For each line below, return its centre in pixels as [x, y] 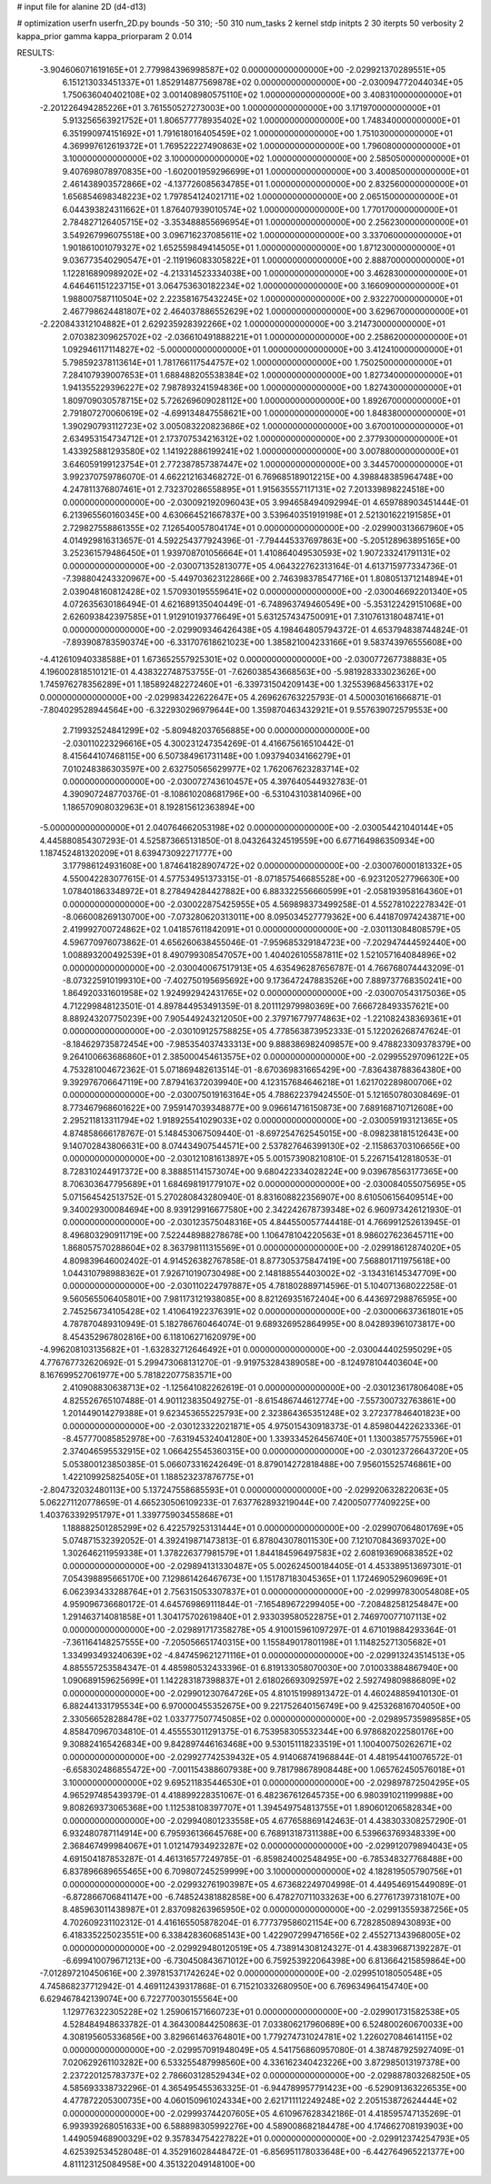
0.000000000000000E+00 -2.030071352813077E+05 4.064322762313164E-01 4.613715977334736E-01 [260, 566]
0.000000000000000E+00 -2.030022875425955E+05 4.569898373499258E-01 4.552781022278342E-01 [264, 904]
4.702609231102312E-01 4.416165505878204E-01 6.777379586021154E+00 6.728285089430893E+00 [257, 1922]
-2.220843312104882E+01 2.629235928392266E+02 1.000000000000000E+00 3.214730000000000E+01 [242, 324]
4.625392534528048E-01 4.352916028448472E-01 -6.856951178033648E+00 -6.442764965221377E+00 [264, 2151]
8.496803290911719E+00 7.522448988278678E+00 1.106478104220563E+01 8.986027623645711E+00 [258, 1235]
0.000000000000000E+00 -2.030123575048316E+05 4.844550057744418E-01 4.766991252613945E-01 [261, 1223]
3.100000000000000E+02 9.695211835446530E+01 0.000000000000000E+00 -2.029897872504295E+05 [266, 1782]
